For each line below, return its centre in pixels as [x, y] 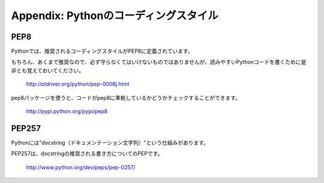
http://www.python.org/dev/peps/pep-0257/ [81, 167]
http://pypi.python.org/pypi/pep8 [67, 111]
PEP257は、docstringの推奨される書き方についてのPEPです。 [87, 154]
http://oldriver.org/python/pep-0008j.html [78, 84]
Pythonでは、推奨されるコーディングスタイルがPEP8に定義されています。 [102, 51]
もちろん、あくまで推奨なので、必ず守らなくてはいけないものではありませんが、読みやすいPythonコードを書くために [156, 62]
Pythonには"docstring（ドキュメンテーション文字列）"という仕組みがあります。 [110, 142]
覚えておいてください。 [55, 70]
